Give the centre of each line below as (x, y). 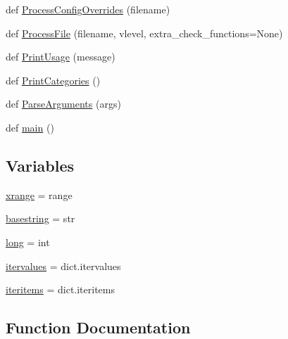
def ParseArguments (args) (63, 104)
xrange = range (39, 194)
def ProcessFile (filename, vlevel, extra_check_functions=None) (144, 33)
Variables (40, 165)
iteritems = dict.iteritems (61, 289)
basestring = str (40, 218)
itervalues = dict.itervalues (63, 266)
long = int (28, 242)
